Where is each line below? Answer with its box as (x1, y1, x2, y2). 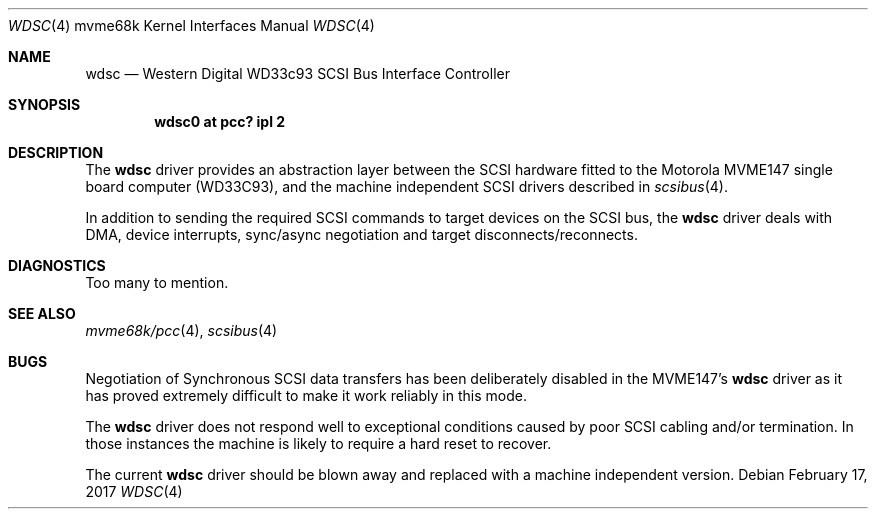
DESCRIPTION (8, 144, 104, 161)
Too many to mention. (85, 274, 229, 291)
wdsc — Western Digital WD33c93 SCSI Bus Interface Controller (85, 65, 510, 82)
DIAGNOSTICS (8, 257, 106, 274)
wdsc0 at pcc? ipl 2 (154, 113, 286, 130)
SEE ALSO (8, 305, 76, 322)
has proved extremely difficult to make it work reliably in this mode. (85, 387, 527, 404)
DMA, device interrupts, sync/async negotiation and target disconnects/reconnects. (85, 226, 638, 243)
